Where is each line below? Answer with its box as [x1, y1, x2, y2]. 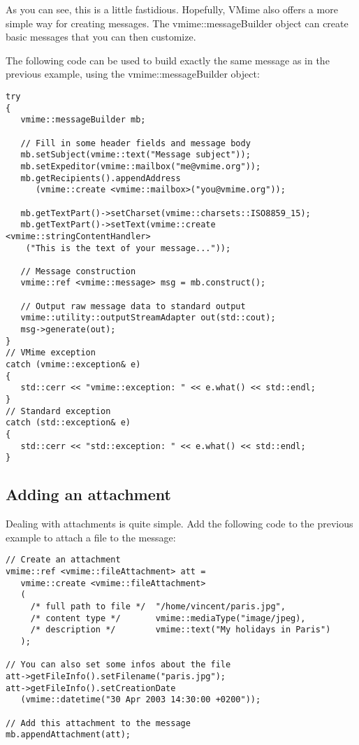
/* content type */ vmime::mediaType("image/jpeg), [30, 613, 306, 623]
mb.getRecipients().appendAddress [20, 173, 181, 183]
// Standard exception [6, 406, 111, 416]
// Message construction [20, 266, 136, 276]
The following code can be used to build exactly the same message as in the [6, 52, 330, 67]
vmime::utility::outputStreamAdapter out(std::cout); [20, 313, 276, 323]
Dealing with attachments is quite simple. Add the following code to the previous [6, 516, 353, 531]
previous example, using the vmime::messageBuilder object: [6, 66, 260, 81]
